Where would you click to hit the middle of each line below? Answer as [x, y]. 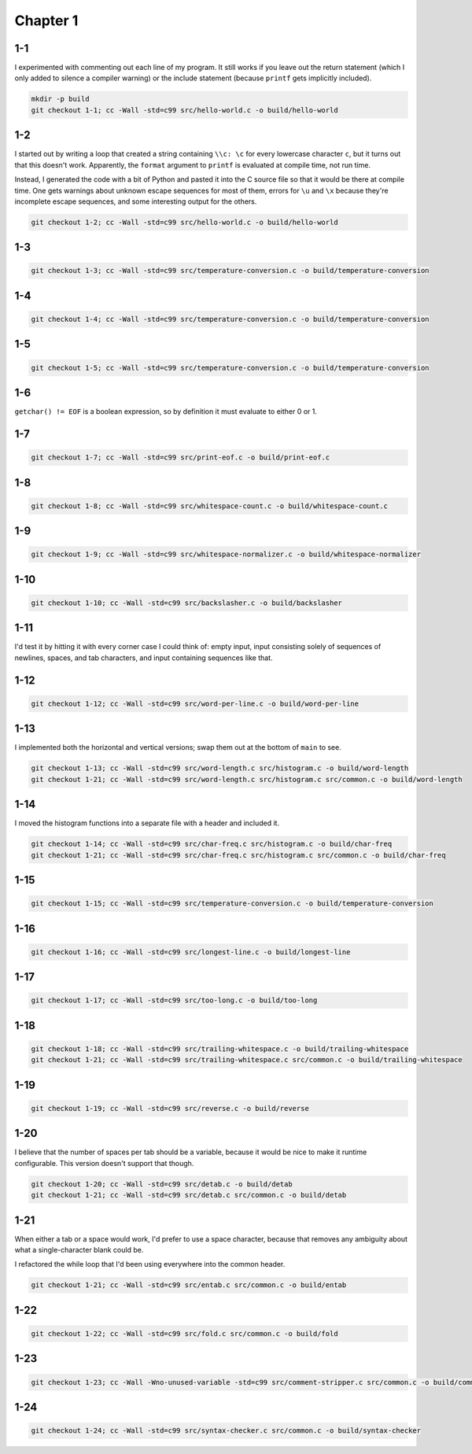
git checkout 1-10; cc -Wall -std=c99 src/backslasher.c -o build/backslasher [186, 603]
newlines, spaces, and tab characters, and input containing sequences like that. [144, 658]
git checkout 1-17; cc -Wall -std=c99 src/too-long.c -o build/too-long [174, 1000]
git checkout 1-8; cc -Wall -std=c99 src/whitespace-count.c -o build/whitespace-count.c [210, 506]
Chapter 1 [46, 20]
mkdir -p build [60, 99]
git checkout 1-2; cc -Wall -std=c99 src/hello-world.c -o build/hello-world [184, 222]
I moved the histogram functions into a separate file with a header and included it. [147, 823]
